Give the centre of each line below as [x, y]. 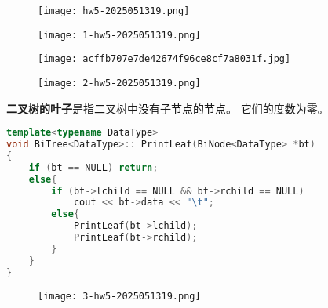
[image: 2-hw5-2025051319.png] [119, 83]
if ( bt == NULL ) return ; [93, 167]
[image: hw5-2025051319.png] [114, 11]
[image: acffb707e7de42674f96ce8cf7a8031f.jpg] [164, 59]
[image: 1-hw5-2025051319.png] [119, 35]
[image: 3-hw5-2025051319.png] [119, 296]
